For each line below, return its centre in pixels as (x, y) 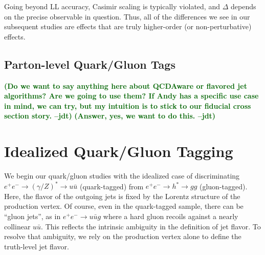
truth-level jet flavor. (37, 246)
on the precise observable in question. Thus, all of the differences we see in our (127, 16)
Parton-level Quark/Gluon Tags (90, 64)
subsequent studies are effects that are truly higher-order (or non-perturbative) (128, 26)
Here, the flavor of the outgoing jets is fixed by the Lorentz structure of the (122, 196)
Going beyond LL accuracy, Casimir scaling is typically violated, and (112, 6)
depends (243, 6)
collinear (17, 226)
